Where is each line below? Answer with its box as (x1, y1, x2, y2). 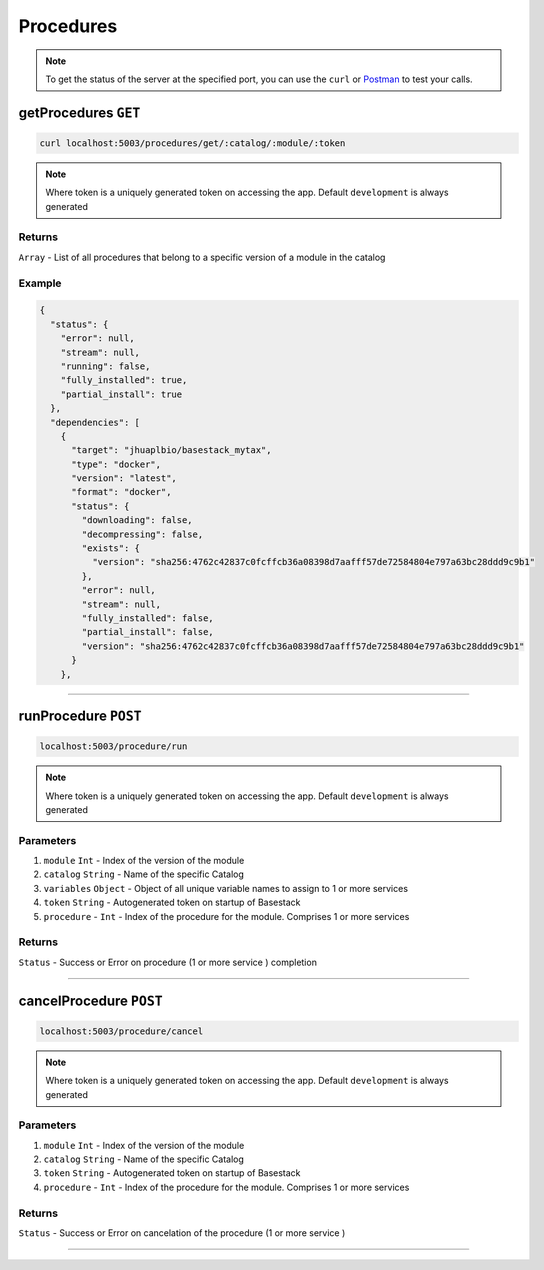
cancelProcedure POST (18, 992, 164, 1009)
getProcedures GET (18, 104, 141, 121)
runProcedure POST (18, 707, 142, 724)
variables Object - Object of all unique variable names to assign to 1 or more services (43, 882, 409, 894)
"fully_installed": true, (60, 375, 188, 386)
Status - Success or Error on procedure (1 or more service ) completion (18, 956, 317, 968)
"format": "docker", (71, 486, 172, 498)
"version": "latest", (71, 473, 177, 484)
